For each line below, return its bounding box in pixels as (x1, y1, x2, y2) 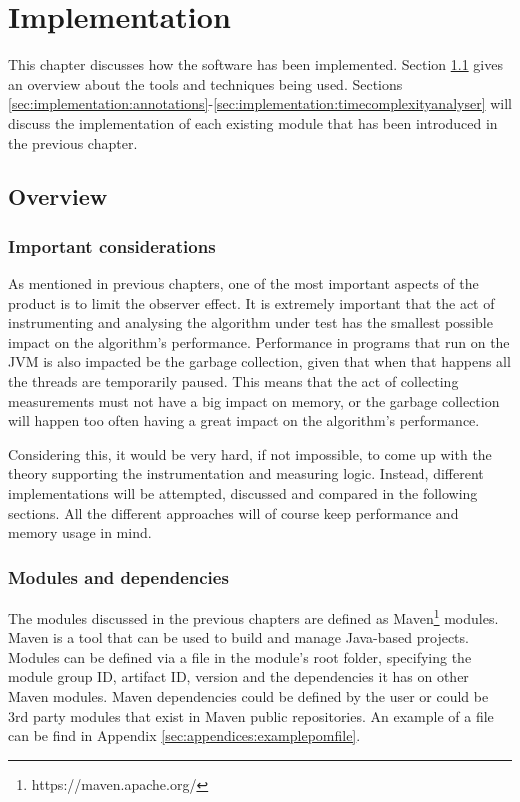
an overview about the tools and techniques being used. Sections (8, 73, 403, 94)
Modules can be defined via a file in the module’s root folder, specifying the (8, 646, 472, 667)
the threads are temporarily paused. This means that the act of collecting (8, 371, 459, 392)
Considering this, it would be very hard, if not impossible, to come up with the (8, 443, 492, 464)
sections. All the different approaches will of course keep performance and (8, 502, 459, 523)
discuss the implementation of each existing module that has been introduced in (8, 112, 498, 133)
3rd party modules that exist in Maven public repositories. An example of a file (8, 705, 494, 726)
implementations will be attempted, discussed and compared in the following (8, 483, 478, 504)
